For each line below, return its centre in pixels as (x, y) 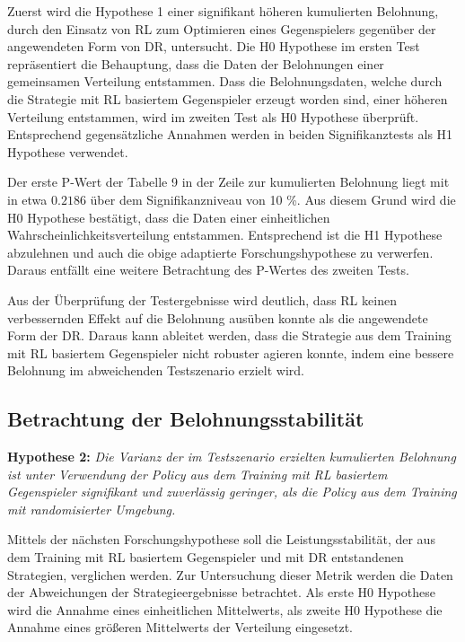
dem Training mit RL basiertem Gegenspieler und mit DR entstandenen (206, 557)
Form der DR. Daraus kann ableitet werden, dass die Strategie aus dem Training (229, 335)
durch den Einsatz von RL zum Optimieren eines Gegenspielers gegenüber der (222, 28)
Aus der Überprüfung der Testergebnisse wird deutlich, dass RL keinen (202, 299)
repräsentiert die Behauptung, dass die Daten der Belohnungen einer (196, 63)
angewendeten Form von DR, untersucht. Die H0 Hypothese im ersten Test (214, 46)
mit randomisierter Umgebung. (92, 509)
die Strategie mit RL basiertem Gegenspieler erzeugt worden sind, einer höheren (228, 98)
